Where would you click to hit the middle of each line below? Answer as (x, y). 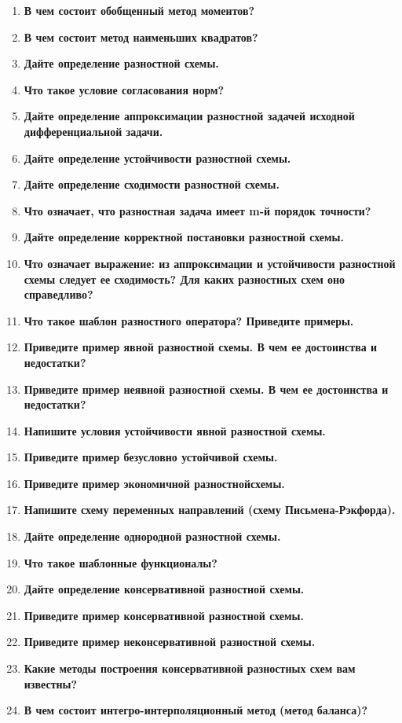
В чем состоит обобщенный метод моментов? (139, 10)
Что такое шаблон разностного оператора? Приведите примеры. (189, 320)
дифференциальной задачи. (93, 131)
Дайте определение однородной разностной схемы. (152, 536)
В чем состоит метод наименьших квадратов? (141, 37)
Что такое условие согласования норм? (124, 89)
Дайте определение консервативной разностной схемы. (164, 589)
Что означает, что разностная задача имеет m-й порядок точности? (197, 210)
